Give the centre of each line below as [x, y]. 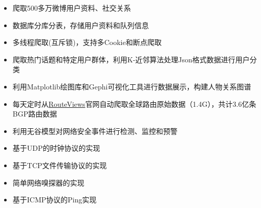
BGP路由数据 [35, 114]
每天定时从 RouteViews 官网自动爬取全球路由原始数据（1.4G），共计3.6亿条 [134, 103]
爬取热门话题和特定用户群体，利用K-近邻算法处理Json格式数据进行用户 [131, 59]
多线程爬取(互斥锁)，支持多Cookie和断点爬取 [87, 42]
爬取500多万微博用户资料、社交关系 [72, 8]
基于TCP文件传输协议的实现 [60, 165]
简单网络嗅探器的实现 [48, 182]
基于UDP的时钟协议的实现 [56, 148]
